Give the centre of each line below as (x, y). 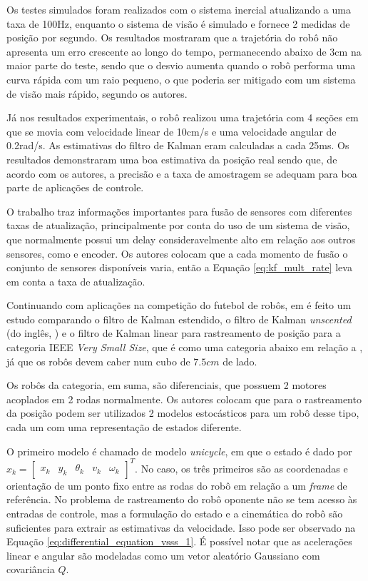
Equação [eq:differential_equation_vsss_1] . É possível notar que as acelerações (179, 541)
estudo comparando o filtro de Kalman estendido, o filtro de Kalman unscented (179, 319)
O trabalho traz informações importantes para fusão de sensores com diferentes (179, 211)
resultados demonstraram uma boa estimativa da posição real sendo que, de (172, 159)
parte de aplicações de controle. (75, 187)
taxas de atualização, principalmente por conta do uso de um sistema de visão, (178, 225)
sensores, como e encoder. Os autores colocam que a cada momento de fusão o (177, 253)
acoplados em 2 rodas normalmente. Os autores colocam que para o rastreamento (184, 399)
